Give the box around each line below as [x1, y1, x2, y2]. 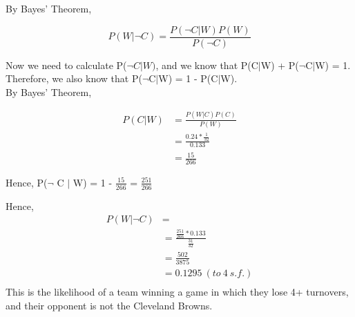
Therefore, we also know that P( [6, 71, 142, 86]
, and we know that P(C [155, 57, 258, 72]
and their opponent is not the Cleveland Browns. [6, 298, 213, 312]
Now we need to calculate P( [6, 57, 127, 72]
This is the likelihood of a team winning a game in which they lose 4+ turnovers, [6, 285, 349, 299]
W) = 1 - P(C [158, 71, 218, 86]
